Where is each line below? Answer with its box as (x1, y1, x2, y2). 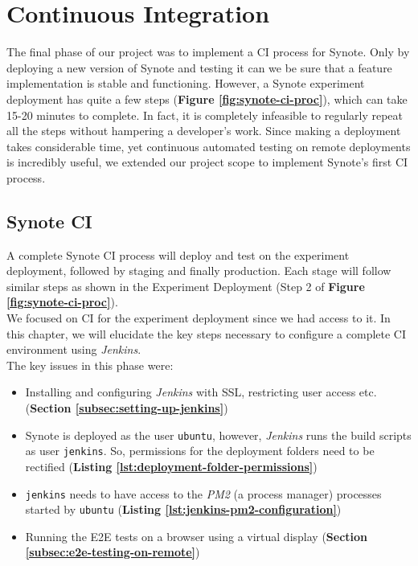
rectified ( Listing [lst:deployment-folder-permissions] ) (25, 457, 318, 474)
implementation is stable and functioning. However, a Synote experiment (6, 75, 365, 92)
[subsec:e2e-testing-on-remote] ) (25, 543, 200, 560)
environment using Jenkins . (6, 341, 141, 358)
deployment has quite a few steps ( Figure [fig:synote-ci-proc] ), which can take (6, 90, 408, 107)
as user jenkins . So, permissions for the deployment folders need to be (25, 442, 375, 459)
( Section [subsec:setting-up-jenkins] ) (25, 400, 228, 416)
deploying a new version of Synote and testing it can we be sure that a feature (6, 59, 392, 76)
